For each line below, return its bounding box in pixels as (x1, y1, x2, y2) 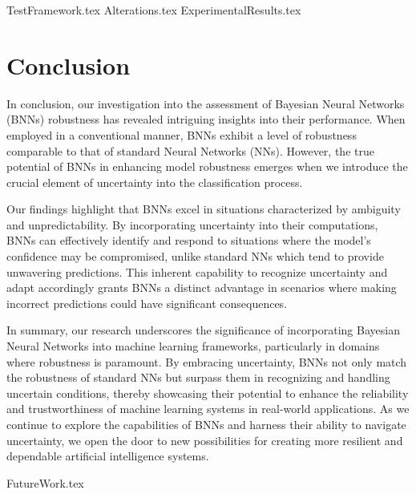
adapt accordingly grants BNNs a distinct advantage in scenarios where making (6, 279, 397, 296)
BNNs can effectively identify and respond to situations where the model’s (6, 232, 371, 249)
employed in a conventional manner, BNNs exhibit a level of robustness (6, 126, 357, 143)
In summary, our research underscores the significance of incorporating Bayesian (6, 322, 400, 338)
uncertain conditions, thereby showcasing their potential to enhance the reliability (6, 384, 409, 401)
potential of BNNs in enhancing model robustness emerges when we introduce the (6, 158, 408, 175)
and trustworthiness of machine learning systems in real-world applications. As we (6, 400, 410, 417)
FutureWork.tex (6, 474, 84, 491)
